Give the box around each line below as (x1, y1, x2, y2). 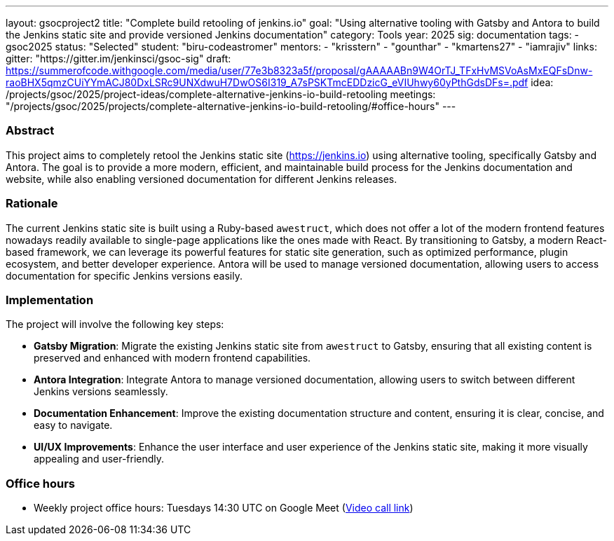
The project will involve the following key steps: (6, 318, 224, 331)
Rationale (6, 196, 58, 211)
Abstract (6, 123, 55, 138)
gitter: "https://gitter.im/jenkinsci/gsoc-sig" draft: (6, 53, 231, 64)
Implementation (6, 292, 94, 307)
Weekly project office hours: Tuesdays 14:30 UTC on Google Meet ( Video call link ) (34, 502, 414, 514)
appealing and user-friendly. (34, 453, 165, 465)
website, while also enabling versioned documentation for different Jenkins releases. (6, 172, 397, 185)
